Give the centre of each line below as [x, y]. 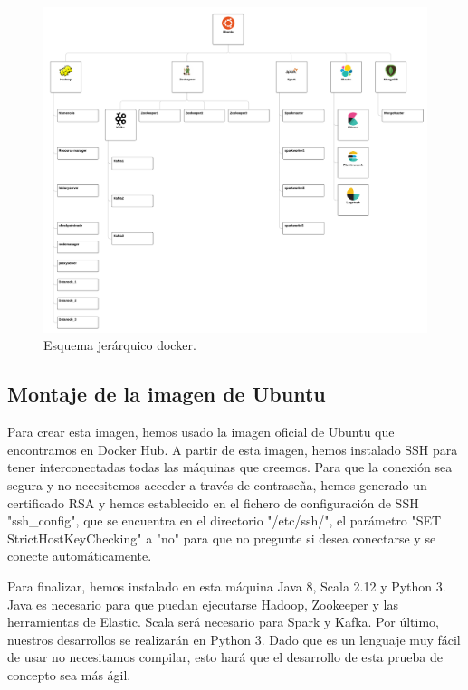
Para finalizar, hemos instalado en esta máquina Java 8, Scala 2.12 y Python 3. [227, 586]
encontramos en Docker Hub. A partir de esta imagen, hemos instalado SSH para [233, 449]
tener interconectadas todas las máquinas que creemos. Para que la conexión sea [230, 467]
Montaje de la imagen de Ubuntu [167, 394]
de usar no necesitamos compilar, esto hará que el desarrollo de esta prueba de [225, 657]
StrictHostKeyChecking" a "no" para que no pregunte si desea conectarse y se [222, 538]
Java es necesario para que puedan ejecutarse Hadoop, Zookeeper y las [203, 604]
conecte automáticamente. [80, 556]
